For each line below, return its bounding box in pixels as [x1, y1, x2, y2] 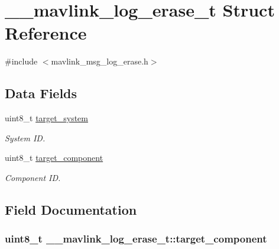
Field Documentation [5, 200, 137, 218]
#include [5, 55, 38, 67]
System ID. [5, 131, 46, 144]
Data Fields [5, 84, 77, 102]
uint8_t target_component [5, 151, 103, 164]
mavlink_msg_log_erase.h [51, 55, 148, 67]
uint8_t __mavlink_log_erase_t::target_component [5, 231, 267, 246]
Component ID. [5, 171, 61, 183]
